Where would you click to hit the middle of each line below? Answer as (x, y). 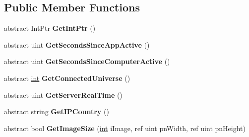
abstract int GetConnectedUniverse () (67, 78)
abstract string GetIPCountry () (57, 111)
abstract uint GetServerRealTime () (63, 95)
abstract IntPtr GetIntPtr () (50, 28)
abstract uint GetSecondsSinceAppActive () (77, 44)
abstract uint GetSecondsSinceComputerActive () (87, 61)
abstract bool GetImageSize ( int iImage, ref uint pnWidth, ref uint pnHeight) (125, 128)
